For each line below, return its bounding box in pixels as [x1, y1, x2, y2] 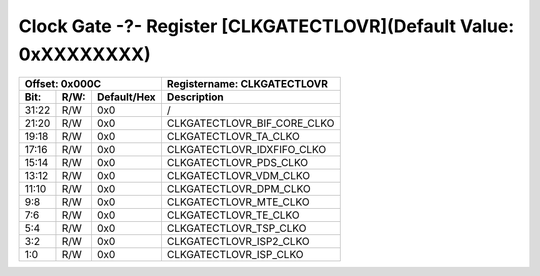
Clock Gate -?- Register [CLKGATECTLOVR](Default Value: [18, 15, 515, 37]
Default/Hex [96, 90, 156, 104]
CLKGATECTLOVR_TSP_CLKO [166, 221, 307, 235]
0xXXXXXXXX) [18, 43, 152, 65]
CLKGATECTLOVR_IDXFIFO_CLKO [166, 143, 327, 157]
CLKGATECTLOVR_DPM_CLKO [166, 182, 312, 196]
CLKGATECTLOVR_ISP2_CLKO [166, 235, 310, 249]
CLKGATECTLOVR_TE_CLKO [166, 208, 300, 222]
